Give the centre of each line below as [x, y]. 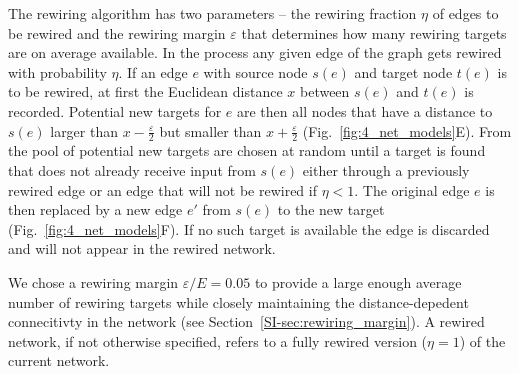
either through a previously [386, 169]
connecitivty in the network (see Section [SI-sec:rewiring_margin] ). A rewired [246, 321]
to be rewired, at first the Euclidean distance [145, 91]
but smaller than [210, 130]
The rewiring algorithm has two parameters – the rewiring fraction [212, 13]
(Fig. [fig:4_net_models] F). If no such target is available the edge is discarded [249, 228]
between [324, 91]
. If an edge [153, 71]
